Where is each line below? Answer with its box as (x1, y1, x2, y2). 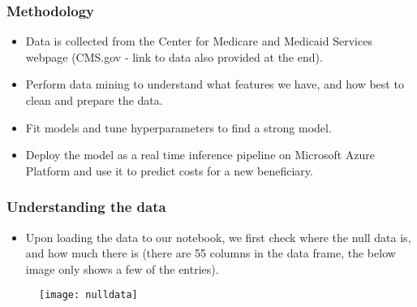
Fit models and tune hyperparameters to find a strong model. (25, 119, 332, 136)
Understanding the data (6, 197, 166, 217)
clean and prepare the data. (25, 92, 163, 108)
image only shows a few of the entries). (25, 260, 219, 277)
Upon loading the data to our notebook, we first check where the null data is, (25, 228, 411, 245)
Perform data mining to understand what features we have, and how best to (25, 76, 404, 93)
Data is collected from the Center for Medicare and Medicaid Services (25, 32, 372, 50)
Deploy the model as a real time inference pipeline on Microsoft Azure (25, 146, 376, 163)
